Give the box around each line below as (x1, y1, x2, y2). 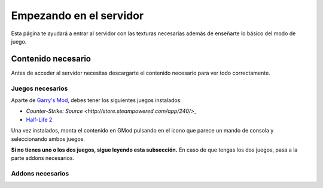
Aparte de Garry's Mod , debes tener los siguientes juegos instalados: (11, 96, 182, 104)
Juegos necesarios (11, 84, 68, 93)
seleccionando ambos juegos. (11, 135, 85, 143)
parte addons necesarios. (11, 155, 75, 162)
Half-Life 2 (26, 116, 53, 123)
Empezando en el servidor (11, 9, 144, 22)
